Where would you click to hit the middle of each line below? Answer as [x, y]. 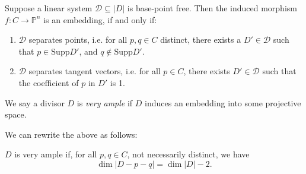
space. [16, 114]
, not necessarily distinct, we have [188, 154]
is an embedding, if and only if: [100, 19]
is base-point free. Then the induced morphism [212, 8]
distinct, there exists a [201, 39]
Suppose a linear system [49, 8]
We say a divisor [35, 102]
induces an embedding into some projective [223, 102]
